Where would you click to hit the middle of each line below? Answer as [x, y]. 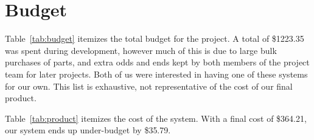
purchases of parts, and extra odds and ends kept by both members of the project [157, 62]
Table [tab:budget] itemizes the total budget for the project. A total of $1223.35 [155, 38]
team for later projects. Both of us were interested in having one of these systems [156, 74]
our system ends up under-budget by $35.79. [88, 130]
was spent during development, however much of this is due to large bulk [141, 50]
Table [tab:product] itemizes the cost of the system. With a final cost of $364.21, [156, 118]
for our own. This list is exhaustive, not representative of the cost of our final [149, 86]
